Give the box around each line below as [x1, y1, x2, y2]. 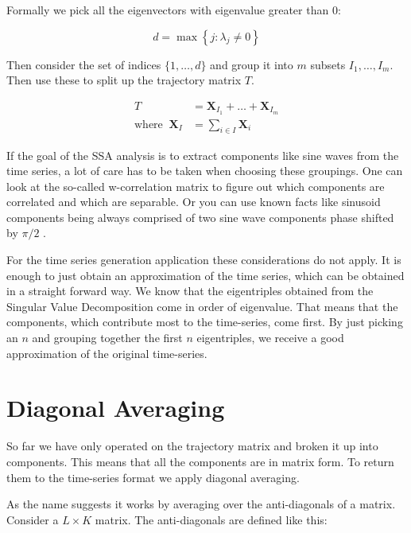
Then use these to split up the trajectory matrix [6, 72, 242, 88]
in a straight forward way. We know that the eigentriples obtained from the [6, 282, 374, 299]
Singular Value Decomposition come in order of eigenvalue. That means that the [6, 298, 398, 314]
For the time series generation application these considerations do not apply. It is [6, 251, 401, 268]
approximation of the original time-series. [6, 344, 207, 361]
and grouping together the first [32, 329, 183, 346]
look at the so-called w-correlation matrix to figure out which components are [6, 177, 385, 194]
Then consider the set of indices [6, 56, 161, 72]
